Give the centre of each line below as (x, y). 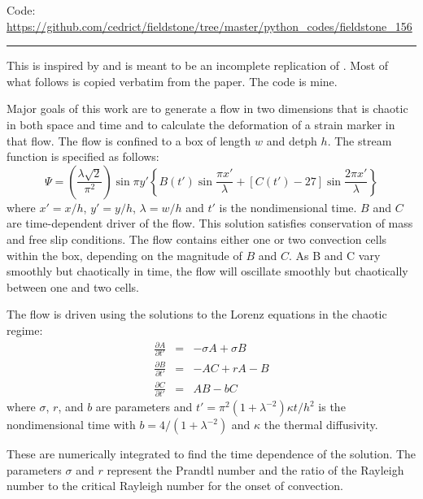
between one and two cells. (73, 286)
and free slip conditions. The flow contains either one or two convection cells (197, 239)
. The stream (360, 140)
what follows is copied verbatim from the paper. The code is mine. (172, 81)
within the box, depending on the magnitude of (124, 255)
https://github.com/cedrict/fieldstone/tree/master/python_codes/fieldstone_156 (209, 26)
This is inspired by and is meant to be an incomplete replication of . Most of (198, 65)
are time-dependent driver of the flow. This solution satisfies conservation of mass (210, 223)
